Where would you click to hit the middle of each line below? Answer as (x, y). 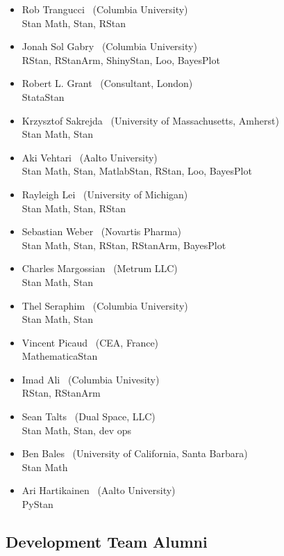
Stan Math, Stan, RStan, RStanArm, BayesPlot (124, 245)
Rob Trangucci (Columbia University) (105, 9)
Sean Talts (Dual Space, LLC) (89, 416)
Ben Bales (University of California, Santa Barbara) (135, 453)
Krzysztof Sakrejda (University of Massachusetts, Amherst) (150, 120)
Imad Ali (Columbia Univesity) (91, 379)
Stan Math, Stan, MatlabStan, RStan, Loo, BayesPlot (137, 171)
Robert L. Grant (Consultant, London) (107, 83)
